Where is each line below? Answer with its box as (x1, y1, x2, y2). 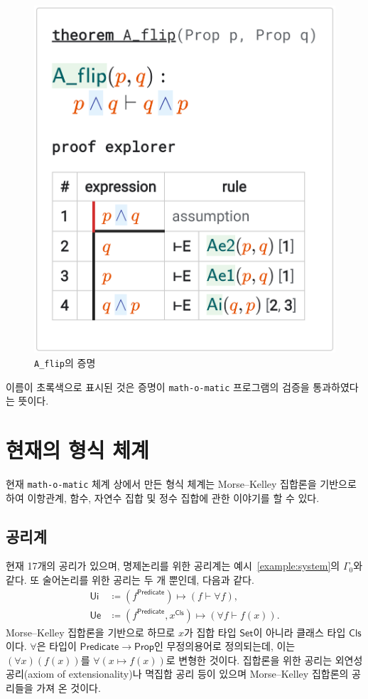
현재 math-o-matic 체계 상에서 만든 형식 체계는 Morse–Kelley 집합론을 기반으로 (6, 476, 357, 491)
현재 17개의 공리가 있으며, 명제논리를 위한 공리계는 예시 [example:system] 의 (6, 558, 340, 573)
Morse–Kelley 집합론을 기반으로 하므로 (6, 624, 175, 639)
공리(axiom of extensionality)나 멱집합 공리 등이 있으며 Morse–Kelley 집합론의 (6, 666, 349, 681)
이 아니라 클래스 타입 (253, 624, 346, 639)
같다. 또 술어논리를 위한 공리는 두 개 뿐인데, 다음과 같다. (6, 572, 254, 587)
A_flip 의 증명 (34, 355, 96, 370)
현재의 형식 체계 (6, 435, 149, 464)
